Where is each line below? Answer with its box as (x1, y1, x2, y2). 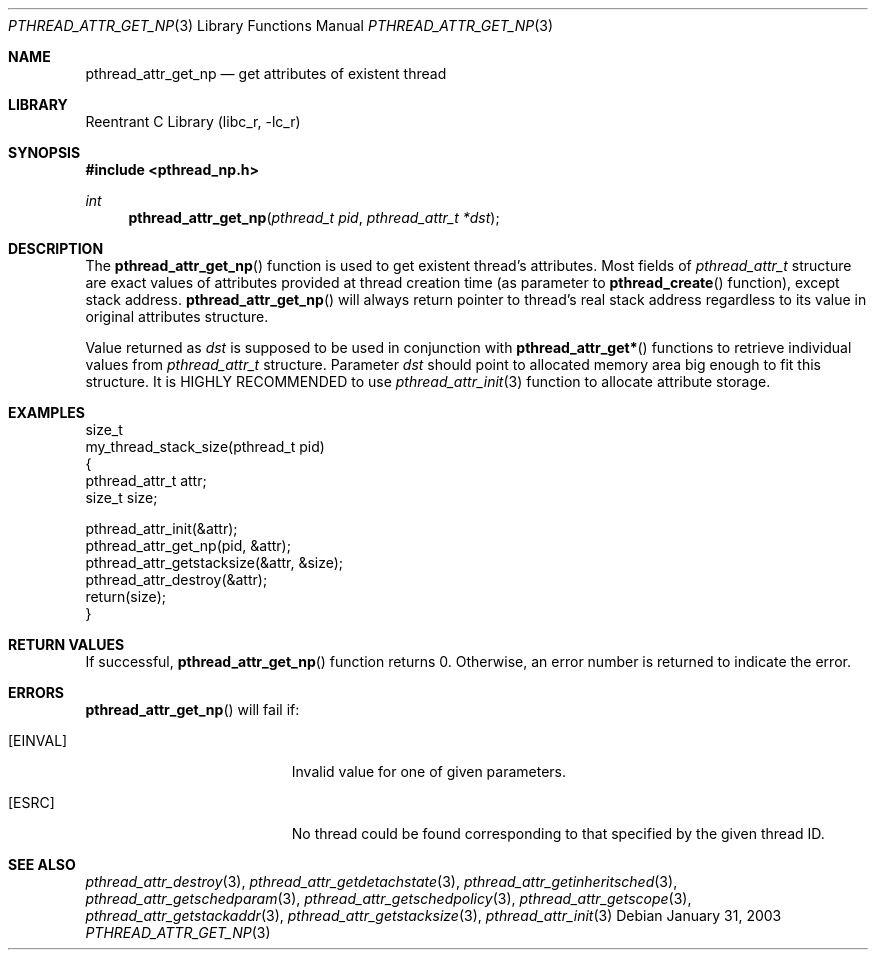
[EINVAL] (8, 732, 68, 749)
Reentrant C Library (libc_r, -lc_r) (85, 113, 301, 130)
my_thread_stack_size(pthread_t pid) (85, 438, 325, 455)
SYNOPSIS (8, 144, 81, 161)
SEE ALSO (8, 856, 76, 873)
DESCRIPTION (8, 240, 104, 257)
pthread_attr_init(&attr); (85, 520, 238, 537)
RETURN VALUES (8, 636, 125, 653)
